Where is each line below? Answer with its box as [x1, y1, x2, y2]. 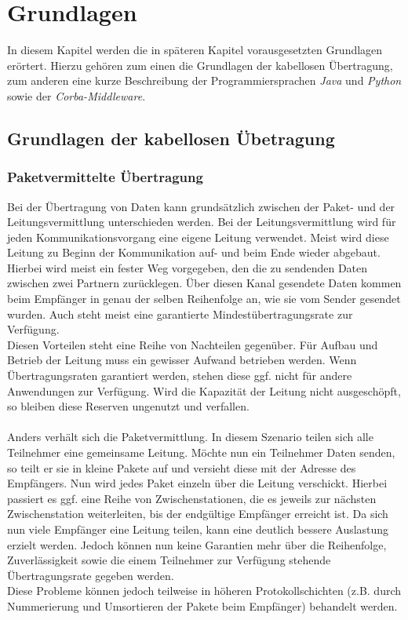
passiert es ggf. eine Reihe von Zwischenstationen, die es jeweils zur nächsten [7, 490, 377, 506]
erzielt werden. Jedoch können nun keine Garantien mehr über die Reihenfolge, [7, 536, 387, 553]
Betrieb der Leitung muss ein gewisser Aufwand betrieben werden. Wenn [7, 352, 357, 368]
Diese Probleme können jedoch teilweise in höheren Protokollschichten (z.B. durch [7, 582, 402, 599]
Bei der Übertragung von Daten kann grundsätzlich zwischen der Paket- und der [7, 198, 395, 214]
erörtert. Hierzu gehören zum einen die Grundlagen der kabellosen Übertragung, [7, 57, 393, 73]
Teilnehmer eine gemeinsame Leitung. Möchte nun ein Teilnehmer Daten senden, [7, 444, 395, 460]
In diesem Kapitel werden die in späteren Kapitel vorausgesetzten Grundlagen [7, 42, 383, 58]
